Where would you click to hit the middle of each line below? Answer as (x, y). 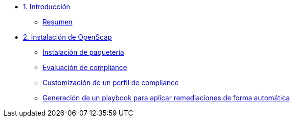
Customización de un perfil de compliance (111, 83)
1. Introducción (47, 7)
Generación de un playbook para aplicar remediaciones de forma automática (166, 98)
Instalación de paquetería (83, 52)
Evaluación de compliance (85, 67)
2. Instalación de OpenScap (68, 37)
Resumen (58, 22)
